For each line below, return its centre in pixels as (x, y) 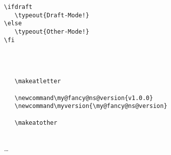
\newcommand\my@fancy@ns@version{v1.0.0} (84, 98)
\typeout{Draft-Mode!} (52, 15)
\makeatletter (38, 81)
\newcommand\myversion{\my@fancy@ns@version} (91, 106)
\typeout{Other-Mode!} (52, 31)
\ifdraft (18, 7)
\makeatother (36, 123)
